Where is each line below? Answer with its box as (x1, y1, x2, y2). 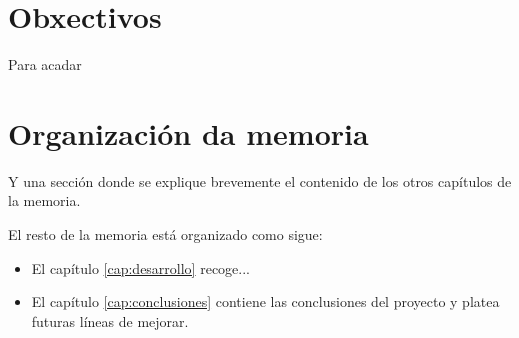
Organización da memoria (8, 112, 369, 153)
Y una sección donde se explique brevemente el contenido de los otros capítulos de (8, 170, 512, 191)
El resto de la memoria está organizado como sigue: (8, 224, 323, 245)
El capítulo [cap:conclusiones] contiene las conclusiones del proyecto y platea (31, 291, 500, 312)
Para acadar (8, 54, 82, 75)
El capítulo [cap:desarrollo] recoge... (31, 257, 250, 278)
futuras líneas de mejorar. (31, 310, 189, 331)
